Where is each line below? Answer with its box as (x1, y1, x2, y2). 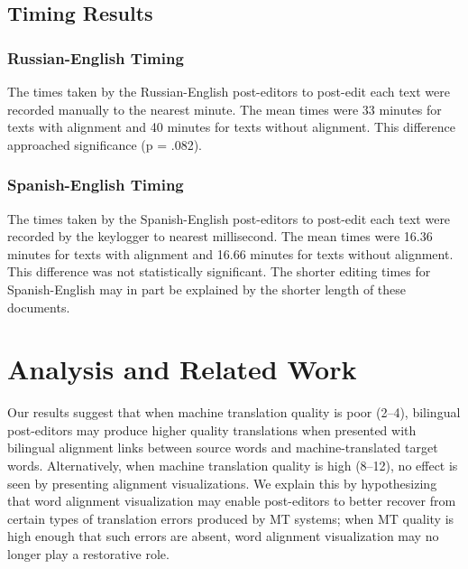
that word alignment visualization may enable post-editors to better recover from (7, 491, 456, 510)
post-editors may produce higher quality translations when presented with (7, 420, 417, 439)
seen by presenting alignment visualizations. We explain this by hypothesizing (7, 473, 437, 492)
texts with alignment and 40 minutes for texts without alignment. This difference (7, 117, 455, 136)
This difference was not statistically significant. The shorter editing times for (7, 262, 431, 281)
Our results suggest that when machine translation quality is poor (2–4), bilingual (7, 403, 461, 422)
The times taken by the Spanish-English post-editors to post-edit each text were (7, 209, 451, 228)
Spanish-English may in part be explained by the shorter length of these (7, 279, 407, 298)
